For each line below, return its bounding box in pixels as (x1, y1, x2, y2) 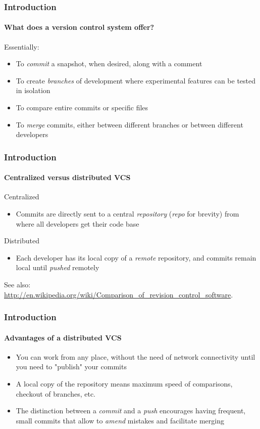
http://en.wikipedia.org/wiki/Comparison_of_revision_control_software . (4, 289, 233, 299)
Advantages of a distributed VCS (4, 332, 122, 342)
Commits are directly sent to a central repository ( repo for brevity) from (16, 208, 239, 219)
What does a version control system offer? (4, 22, 154, 32)
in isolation (16, 85, 50, 96)
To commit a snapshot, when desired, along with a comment (16, 58, 202, 69)
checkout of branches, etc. (16, 388, 96, 399)
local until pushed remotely (16, 262, 99, 273)
